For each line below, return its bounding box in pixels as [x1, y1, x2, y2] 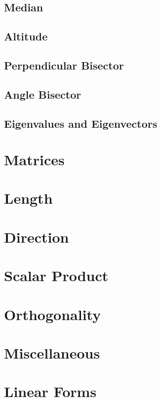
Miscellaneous [4, 342, 100, 363]
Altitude [4, 29, 48, 44]
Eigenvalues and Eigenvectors [4, 115, 158, 131]
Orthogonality [4, 304, 101, 324]
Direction [4, 226, 69, 247]
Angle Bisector [4, 86, 81, 102]
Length [4, 188, 53, 208]
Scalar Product [4, 265, 109, 286]
